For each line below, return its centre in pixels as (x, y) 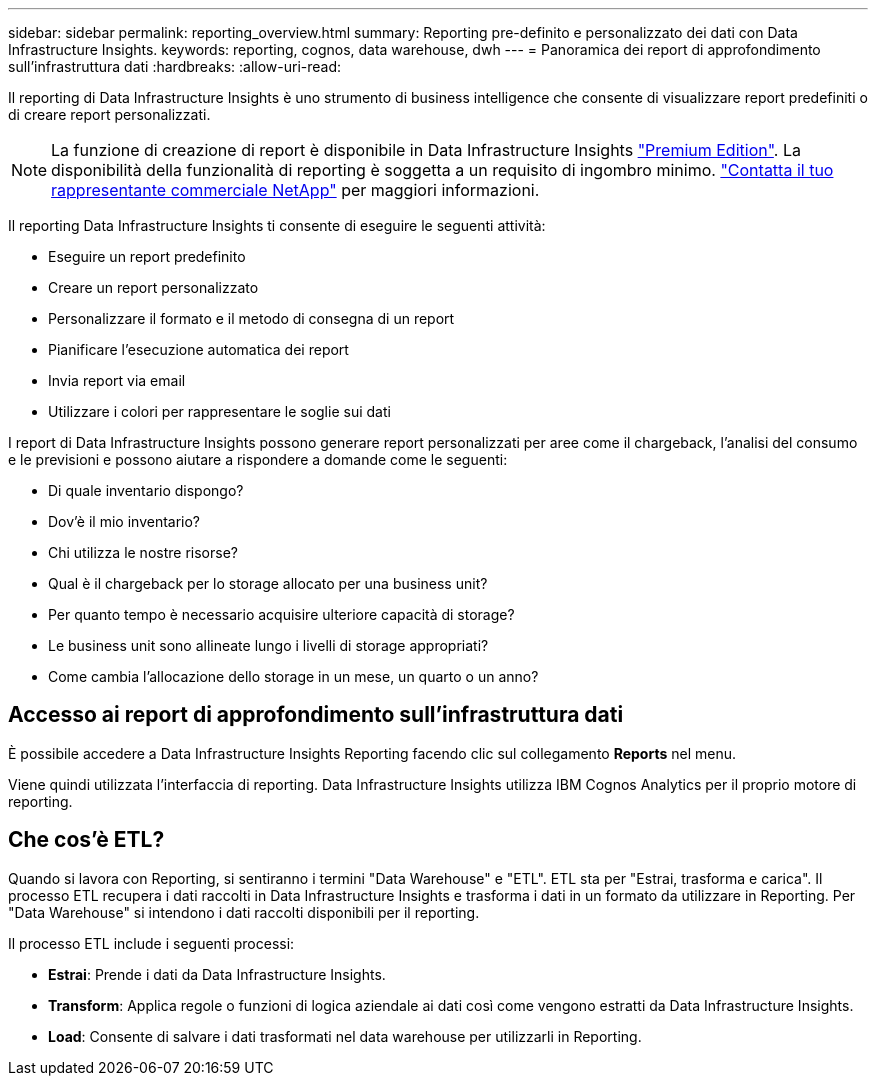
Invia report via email (117, 380)
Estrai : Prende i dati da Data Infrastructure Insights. (217, 974)
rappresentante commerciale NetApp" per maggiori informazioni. (295, 190)
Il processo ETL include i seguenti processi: (151, 943)
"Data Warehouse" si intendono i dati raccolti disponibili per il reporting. (244, 912)
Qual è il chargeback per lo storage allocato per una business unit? (268, 583)
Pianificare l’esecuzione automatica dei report (198, 349)
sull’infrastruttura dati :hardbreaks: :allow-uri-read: (175, 66)
